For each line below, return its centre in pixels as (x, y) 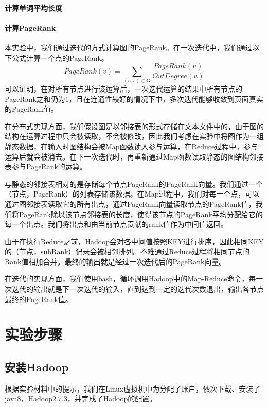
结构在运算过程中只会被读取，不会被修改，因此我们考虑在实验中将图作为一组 (134, 136)
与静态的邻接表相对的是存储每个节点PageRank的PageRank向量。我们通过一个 (134, 183)
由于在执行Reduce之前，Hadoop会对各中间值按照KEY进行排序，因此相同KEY (134, 241)
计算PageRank (30, 28)
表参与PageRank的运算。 (46, 166)
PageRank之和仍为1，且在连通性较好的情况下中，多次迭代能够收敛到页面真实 (134, 99)
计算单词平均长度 (33, 7)
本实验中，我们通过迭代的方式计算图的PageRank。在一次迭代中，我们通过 (129, 47)
